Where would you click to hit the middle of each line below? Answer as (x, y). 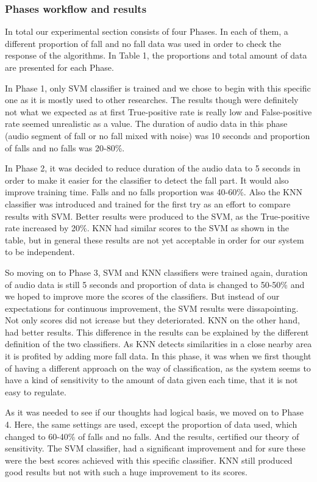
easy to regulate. (36, 391)
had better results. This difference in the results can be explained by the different (157, 332)
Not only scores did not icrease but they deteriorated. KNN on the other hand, (152, 320)
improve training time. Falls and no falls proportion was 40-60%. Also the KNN (154, 192)
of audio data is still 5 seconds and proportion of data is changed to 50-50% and (155, 284)
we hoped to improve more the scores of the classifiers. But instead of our (142, 296)
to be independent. (40, 252)
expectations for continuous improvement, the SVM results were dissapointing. (152, 308)
